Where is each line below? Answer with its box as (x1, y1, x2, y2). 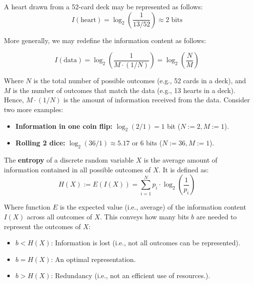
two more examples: (4, 104, 63, 114)
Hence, (4, 95, 24, 105)
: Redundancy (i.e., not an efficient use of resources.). (51, 270, 211, 281)
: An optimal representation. (51, 254, 136, 264)
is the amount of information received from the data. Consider (63, 95, 250, 105)
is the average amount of (144, 155, 218, 165)
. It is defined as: (158, 164, 209, 174)
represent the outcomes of (4, 221, 81, 231)
